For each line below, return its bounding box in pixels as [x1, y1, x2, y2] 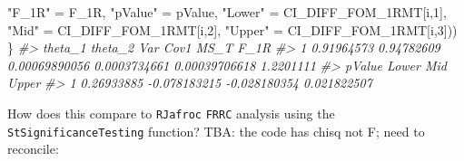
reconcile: [7, 139, 59, 158]
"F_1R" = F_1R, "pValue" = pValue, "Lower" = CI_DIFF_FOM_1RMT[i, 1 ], [7, 3, 447, 21]
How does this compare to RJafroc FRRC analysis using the [7, 103, 335, 122]
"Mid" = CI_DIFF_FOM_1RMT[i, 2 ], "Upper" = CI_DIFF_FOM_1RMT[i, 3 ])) [7, 20, 458, 39]
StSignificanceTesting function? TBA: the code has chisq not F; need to [7, 121, 425, 140]
